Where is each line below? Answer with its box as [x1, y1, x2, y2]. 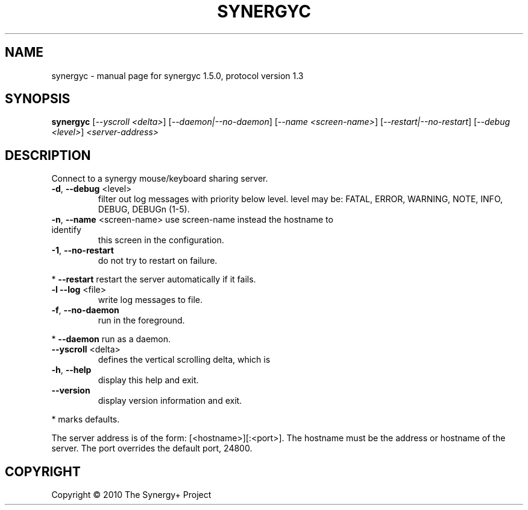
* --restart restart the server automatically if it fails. [51, 274, 256, 285]
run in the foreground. [98, 315, 185, 326]
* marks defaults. [51, 414, 120, 425]
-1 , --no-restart [51, 245, 114, 256]
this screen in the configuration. [98, 235, 224, 246]
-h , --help [51, 365, 92, 375]
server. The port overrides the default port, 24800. [51, 443, 253, 454]
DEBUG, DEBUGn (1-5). [98, 204, 190, 215]
